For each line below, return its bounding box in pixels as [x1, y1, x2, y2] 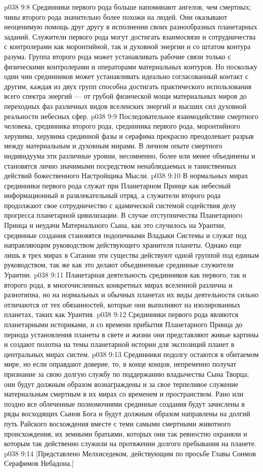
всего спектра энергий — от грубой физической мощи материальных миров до [4, 91, 247, 101]
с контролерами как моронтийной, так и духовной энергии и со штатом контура [4, 41, 251, 52]
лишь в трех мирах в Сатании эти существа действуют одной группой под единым [4, 249, 259, 260]
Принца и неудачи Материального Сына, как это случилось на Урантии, [4, 220, 226, 230]
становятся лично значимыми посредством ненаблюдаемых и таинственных [4, 160, 237, 171]
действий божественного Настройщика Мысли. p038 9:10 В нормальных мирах [4, 170, 248, 181]
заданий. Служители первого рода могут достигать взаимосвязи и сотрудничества [4, 31, 256, 42]
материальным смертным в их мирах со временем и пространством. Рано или [4, 388, 244, 399]
